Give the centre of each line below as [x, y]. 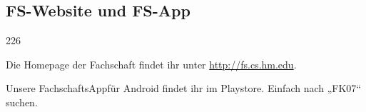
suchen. [22, 102]
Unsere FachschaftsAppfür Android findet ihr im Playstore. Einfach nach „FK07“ [183, 88]
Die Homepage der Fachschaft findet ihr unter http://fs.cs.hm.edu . [151, 64]
